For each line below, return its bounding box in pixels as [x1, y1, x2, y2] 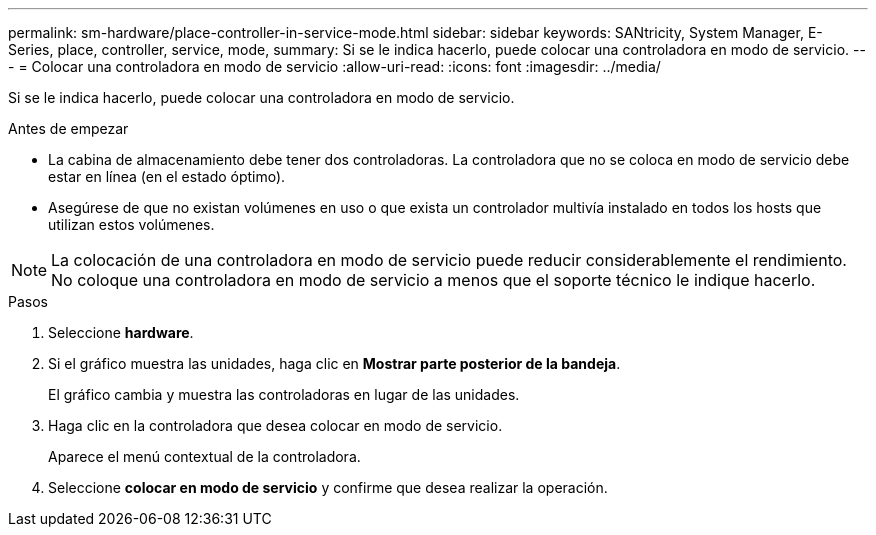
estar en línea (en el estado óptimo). [48, 168, 286, 185]
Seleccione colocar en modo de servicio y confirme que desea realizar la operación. [48, 479, 608, 496]
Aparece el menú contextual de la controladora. [48, 448, 361, 465]
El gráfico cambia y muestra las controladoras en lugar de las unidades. [48, 386, 520, 403]
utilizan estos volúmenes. [48, 216, 215, 233]
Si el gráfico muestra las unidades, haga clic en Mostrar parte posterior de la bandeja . [48, 355, 621, 372]
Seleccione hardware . [48, 324, 194, 341]
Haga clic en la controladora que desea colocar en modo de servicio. [48, 417, 503, 434]
